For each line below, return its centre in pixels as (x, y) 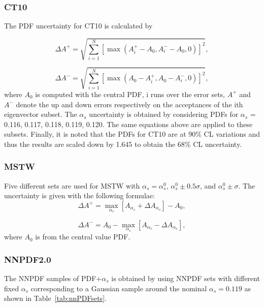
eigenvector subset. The (41, 114)
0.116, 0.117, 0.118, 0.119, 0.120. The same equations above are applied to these (128, 124)
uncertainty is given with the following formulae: (79, 195)
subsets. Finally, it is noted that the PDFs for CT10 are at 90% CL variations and (132, 134)
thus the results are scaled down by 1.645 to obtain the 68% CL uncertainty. (123, 144)
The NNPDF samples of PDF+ (53, 278)
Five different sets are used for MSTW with (72, 185)
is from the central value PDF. (83, 237)
